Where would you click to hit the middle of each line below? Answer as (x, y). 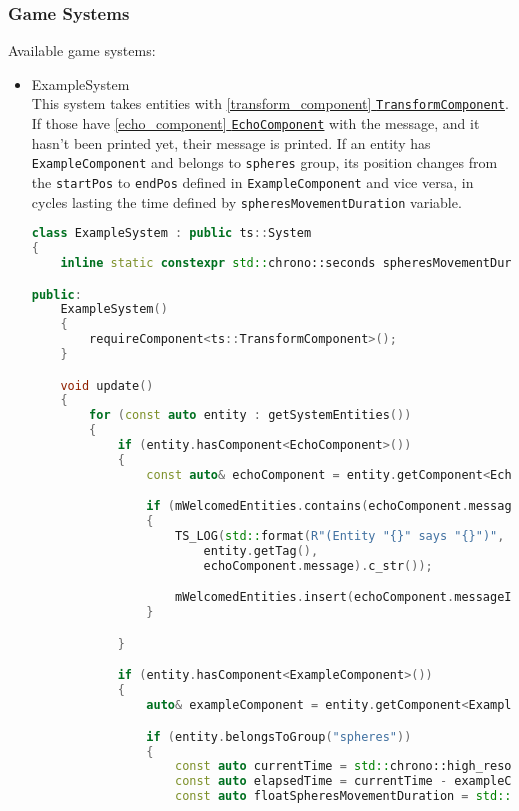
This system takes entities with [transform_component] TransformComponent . (270, 103)
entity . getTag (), (261, 551)
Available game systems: (82, 50)
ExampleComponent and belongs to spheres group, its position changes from (264, 162)
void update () (107, 385)
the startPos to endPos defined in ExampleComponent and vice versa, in (252, 181)
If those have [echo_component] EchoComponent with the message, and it (255, 123)
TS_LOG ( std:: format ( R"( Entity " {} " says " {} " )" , (339, 536)
